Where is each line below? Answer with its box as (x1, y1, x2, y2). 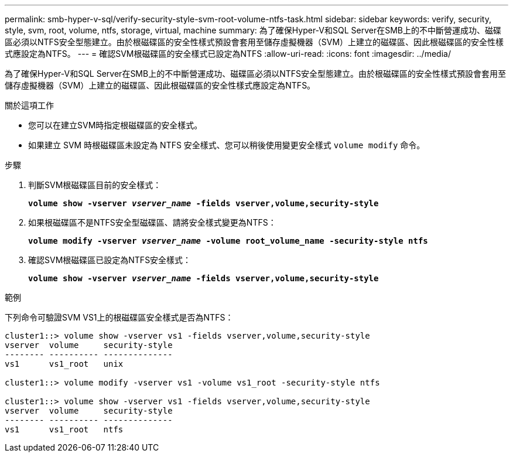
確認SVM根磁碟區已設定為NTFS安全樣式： (28, 255, 191, 265)
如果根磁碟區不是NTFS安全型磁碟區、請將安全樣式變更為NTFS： (28, 217, 276, 227)
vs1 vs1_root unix (5, 359, 124, 369)
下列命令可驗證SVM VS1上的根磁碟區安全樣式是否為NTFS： (5, 312, 234, 322)
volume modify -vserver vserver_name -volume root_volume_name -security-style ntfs (28, 236, 428, 245)
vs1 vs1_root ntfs (5, 425, 124, 434)
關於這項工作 (5, 100, 54, 110)
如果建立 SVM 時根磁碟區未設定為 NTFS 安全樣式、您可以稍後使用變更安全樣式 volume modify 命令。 (28, 140, 425, 150)
